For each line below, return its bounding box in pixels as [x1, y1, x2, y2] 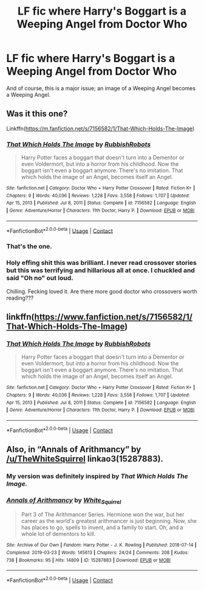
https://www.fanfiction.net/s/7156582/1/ [34, 312, 193, 322]
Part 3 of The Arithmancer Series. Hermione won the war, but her [21, 511, 185, 518]
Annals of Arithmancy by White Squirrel [6, 496, 121, 506]
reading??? [6, 294, 34, 301]
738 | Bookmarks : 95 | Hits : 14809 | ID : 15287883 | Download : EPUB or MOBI [6, 557, 171, 563]
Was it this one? [6, 108, 68, 119]
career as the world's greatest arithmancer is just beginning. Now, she [21, 518, 197, 525]
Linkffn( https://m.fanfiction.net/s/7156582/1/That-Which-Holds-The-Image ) [6, 125, 195, 132]
